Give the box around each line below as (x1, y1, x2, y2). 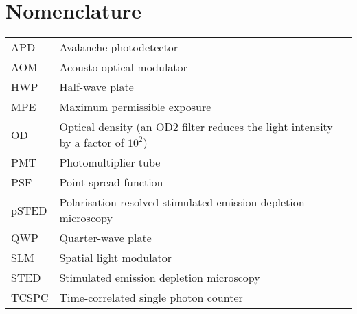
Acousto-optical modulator (59, 59, 187, 75)
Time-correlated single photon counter (59, 289, 243, 306)
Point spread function (59, 174, 163, 191)
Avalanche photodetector (59, 39, 178, 56)
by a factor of (59, 134, 124, 151)
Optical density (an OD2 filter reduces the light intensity (59, 119, 333, 135)
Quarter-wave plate (59, 230, 152, 246)
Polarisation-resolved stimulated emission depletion (59, 194, 305, 210)
